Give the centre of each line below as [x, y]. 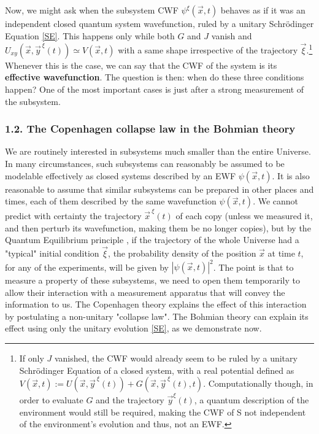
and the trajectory [130, 399]
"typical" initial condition [52, 253]
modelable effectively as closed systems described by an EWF [121, 175]
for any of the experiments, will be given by [87, 267]
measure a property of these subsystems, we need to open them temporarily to [152, 280]
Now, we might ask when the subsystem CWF [92, 10]
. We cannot [276, 201]
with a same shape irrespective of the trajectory [208, 49]
